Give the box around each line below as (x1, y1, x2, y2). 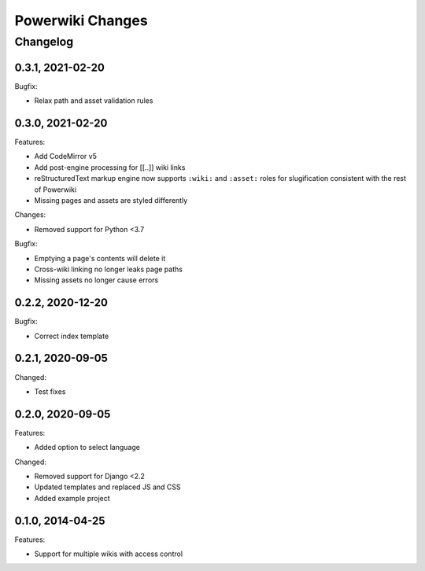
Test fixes (34, 386, 66, 396)
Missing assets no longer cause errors (34, 275, 159, 285)
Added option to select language (34, 443, 141, 452)
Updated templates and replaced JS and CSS (34, 482, 181, 492)
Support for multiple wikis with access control (34, 549, 183, 558)
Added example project (34, 493, 110, 503)
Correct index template (34, 331, 109, 341)
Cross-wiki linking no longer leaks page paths (34, 264, 183, 274)
